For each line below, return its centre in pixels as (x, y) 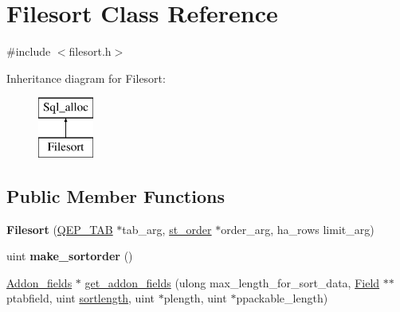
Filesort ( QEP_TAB (60, 229)
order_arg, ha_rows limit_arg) (298, 229)
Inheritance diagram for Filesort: (86, 78)
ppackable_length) (282, 298)
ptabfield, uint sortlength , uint (81, 298)
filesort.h (90, 51)
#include (29, 51)
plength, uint (195, 298)
